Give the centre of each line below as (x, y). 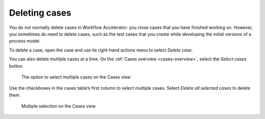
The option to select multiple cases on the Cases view (76, 77)
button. (16, 66)
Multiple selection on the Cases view (58, 106)
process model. (25, 41)
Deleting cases (40, 13)
